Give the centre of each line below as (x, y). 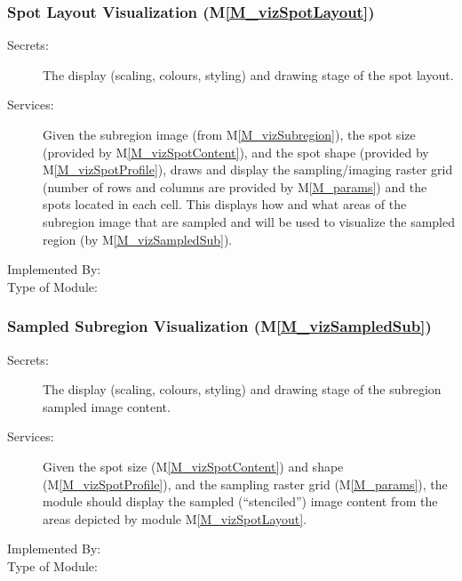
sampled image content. (107, 406)
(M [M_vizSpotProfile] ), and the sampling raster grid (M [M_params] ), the (245, 484)
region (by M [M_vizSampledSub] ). (138, 239)
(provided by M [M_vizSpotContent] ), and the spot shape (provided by (236, 152)
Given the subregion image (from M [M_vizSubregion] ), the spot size (229, 134)
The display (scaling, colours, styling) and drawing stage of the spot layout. (248, 74)
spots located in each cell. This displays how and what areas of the (225, 204)
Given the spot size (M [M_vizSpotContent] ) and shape (193, 466)
